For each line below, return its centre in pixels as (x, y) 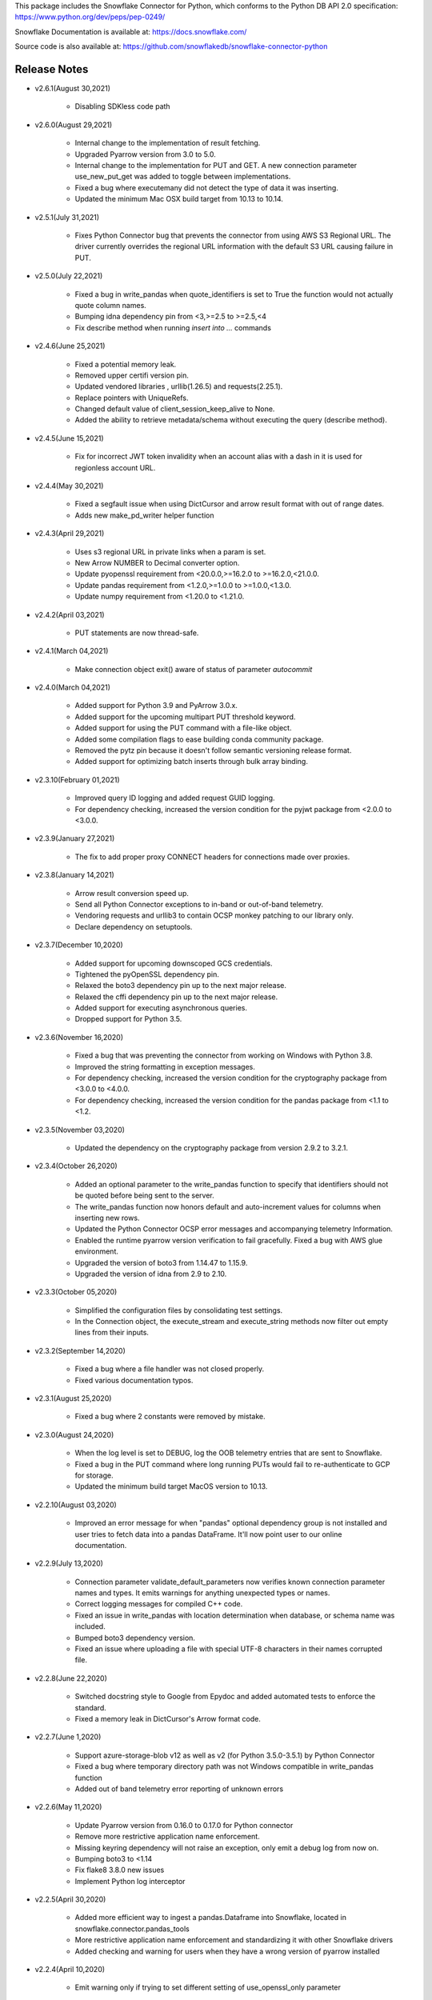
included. (90, 1626)
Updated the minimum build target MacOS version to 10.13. (171, 1486)
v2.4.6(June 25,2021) (70, 346)
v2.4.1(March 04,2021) (72, 651)
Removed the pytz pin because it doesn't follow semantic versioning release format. (213, 750)
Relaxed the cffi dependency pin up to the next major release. (176, 997)
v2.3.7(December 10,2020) (79, 945)
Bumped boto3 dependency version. (135, 1638)
